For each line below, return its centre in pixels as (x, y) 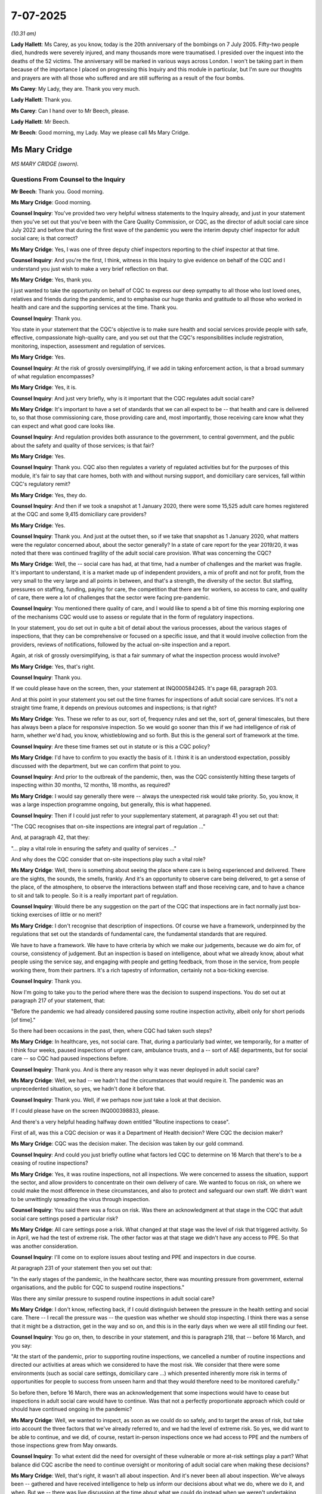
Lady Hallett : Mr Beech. (40, 122)
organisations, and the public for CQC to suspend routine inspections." (98, 1287)
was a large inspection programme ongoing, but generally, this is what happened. (111, 804)
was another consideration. (45, 1246)
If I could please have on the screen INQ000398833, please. (85, 1111)
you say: (21, 1345)
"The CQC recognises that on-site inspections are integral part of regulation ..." (108, 826)
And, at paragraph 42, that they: (50, 837)
